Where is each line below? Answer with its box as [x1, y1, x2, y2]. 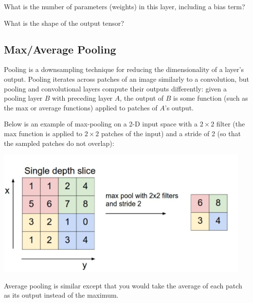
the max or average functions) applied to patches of [4, 102, 158, 112]
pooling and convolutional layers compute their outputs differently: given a [4, 83, 227, 93]
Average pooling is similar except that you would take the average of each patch [4, 280, 242, 290]
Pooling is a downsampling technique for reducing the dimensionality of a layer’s [4, 64, 244, 74]
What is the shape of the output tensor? [4, 18, 124, 28]
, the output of [120, 93, 164, 103]
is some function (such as [173, 93, 248, 103]
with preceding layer [52, 93, 113, 103]
